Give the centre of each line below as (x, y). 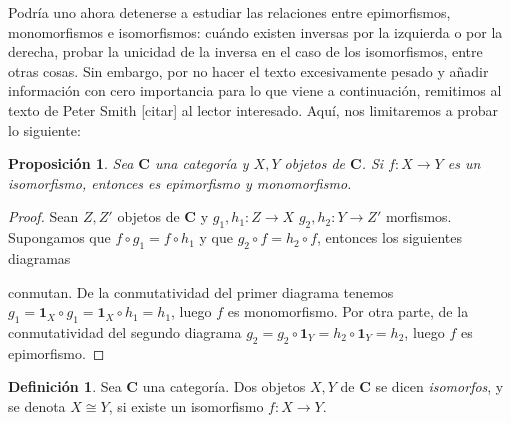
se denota (37, 405)
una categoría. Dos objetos (224, 386)
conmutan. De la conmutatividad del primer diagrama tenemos (201, 291)
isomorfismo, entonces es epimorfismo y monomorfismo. (180, 182)
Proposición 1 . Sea (71, 163)
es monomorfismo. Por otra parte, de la (348, 311)
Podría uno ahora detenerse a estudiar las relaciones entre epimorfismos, (229, 12)
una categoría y (201, 163)
